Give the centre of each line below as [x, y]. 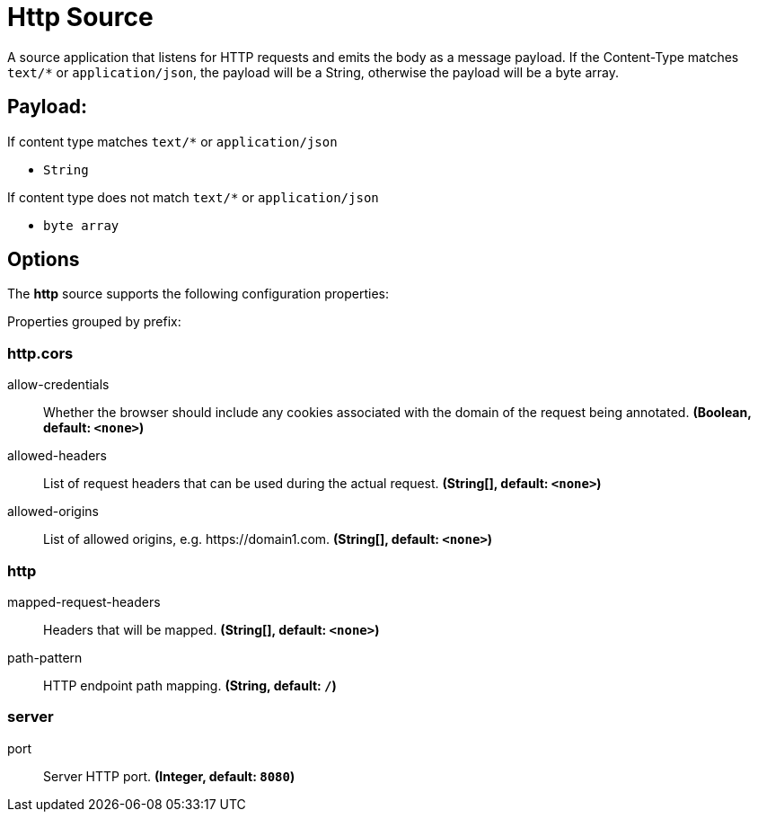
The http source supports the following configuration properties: [198, 294]
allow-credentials [58, 385]
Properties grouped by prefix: [94, 322]
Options [44, 260]
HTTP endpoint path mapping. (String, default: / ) [190, 685]
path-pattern [45, 657]
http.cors [40, 353]
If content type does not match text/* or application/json [193, 197]
